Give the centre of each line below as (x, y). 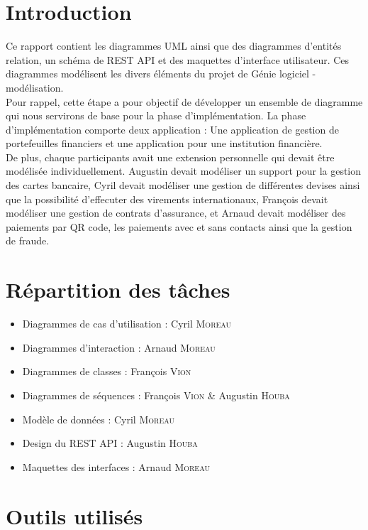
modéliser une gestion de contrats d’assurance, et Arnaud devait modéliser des (176, 213)
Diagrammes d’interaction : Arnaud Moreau (119, 347)
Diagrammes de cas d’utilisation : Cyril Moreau (127, 324)
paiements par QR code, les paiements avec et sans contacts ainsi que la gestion (179, 226)
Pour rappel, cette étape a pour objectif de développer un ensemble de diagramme (184, 101)
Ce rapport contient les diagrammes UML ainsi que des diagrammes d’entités (174, 46)
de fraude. (28, 240)
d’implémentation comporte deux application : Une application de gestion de (172, 129)
